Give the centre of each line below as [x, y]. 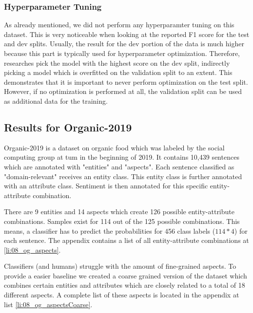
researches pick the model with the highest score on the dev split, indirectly [117, 63]
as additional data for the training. [56, 101]
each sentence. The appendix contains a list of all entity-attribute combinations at [126, 240]
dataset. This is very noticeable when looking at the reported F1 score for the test [127, 34]
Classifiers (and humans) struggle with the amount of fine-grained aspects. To [120, 266]
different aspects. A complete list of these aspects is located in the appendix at [122, 295]
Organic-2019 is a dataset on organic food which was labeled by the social [114, 147]
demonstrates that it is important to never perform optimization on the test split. [126, 82]
